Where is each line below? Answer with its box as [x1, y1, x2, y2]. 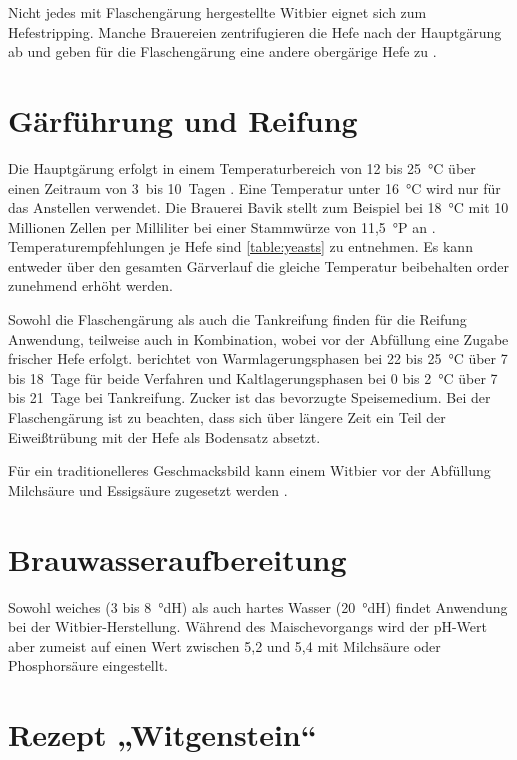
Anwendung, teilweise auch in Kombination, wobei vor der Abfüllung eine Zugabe [8, 328, 509, 349]
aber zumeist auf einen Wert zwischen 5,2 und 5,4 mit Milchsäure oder [8, 635, 441, 656]
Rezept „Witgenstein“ [8, 714, 317, 755]
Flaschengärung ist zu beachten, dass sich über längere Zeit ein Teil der [8, 407, 446, 428]
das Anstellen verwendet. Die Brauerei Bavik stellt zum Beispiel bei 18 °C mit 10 [8, 197, 509, 218]
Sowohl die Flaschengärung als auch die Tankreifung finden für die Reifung [8, 309, 467, 330]
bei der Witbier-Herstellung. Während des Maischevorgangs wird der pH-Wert [8, 616, 487, 637]
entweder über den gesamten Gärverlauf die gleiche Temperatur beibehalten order [8, 255, 509, 276]
